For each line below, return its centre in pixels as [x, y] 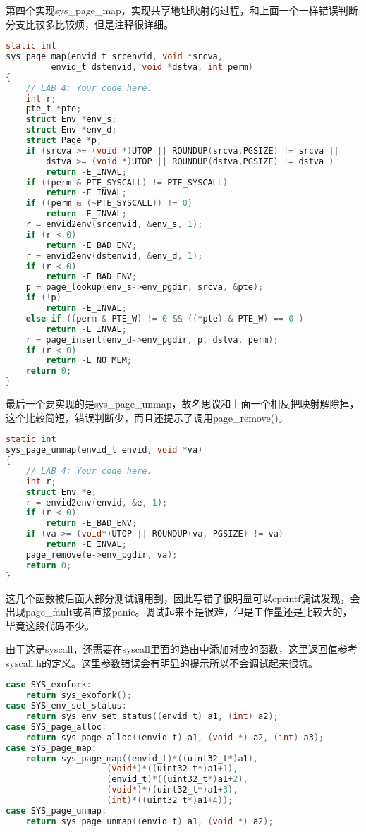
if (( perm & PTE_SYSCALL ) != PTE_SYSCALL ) [127, 182]
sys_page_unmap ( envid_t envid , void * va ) [104, 450]
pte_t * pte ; [54, 109]
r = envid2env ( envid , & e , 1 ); [97, 502]
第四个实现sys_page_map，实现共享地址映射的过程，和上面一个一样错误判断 [182, 10]
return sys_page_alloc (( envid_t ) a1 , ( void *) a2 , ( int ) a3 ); [175, 737]
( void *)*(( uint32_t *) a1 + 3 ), [172, 790]
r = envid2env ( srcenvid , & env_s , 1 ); [114, 225]
